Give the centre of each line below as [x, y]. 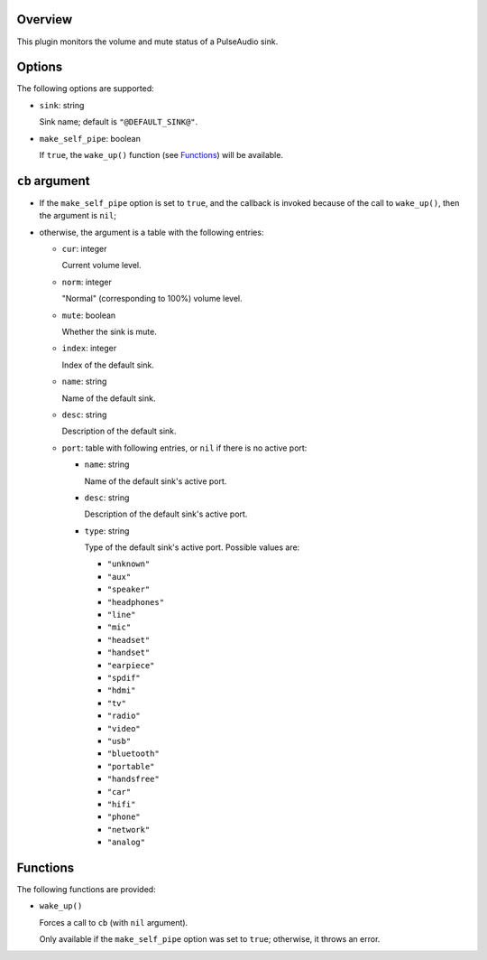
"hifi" [121, 804]
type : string [107, 531]
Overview [45, 19]
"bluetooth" [133, 754]
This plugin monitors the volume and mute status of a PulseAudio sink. [147, 42]
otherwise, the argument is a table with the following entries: [152, 232]
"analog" [126, 843]
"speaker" [129, 590]
